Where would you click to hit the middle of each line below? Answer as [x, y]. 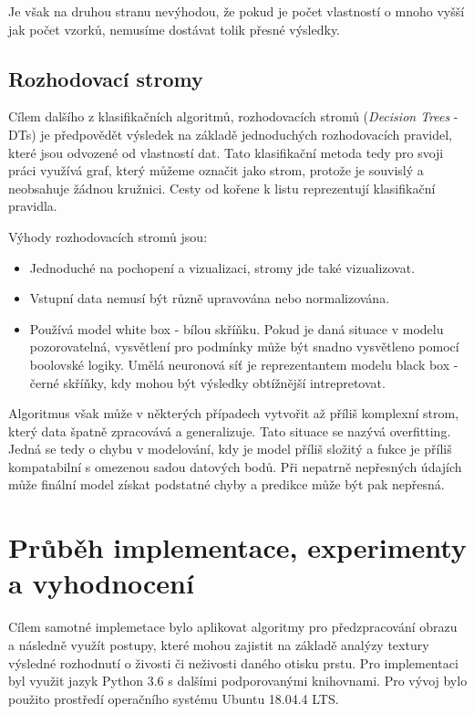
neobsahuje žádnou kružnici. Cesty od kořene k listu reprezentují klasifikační [222, 188]
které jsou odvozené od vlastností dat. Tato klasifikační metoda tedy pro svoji [226, 152]
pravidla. [33, 206]
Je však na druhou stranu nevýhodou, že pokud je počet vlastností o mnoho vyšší [237, 11]
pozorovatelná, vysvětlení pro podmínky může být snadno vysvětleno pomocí [244, 346]
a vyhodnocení [101, 583]
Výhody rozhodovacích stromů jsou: [108, 236]
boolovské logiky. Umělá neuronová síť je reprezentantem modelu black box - [244, 364]
